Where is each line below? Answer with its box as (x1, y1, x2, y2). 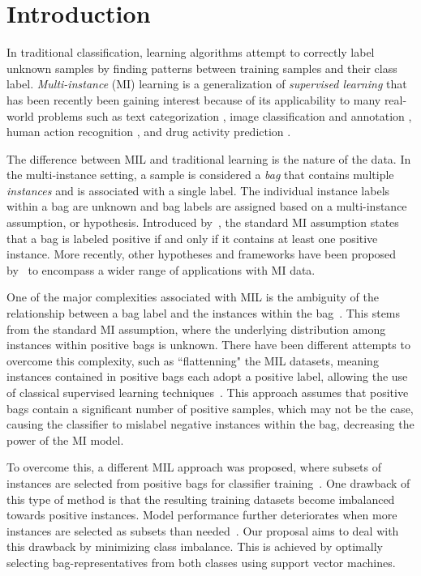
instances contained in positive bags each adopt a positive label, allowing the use (6, 368, 408, 385)
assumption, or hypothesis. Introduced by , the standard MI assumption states (6, 214, 399, 231)
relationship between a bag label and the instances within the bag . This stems (6, 305, 401, 322)
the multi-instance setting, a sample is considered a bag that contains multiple (6, 166, 394, 183)
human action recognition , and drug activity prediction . (6, 123, 291, 140)
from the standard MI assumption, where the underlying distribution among (6, 320, 386, 337)
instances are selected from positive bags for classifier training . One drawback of (6, 474, 410, 491)
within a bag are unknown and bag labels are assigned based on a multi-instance (6, 198, 407, 215)
